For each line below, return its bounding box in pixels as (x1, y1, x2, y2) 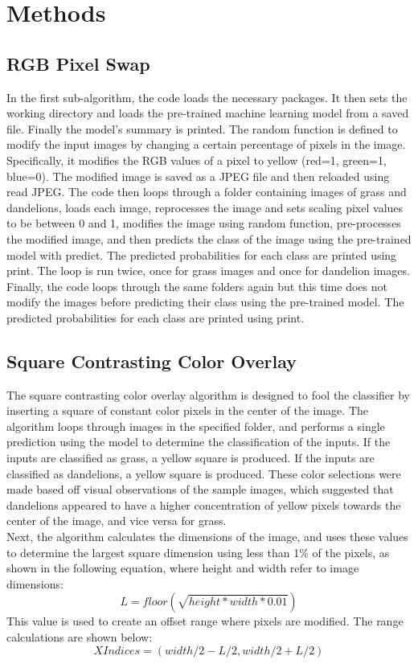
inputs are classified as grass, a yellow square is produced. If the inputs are (6, 449, 375, 466)
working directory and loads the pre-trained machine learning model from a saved (6, 105, 409, 121)
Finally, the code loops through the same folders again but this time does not (6, 277, 387, 294)
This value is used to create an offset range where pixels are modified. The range (6, 613, 404, 629)
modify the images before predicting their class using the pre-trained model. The (6, 293, 404, 310)
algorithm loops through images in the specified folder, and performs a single (6, 417, 385, 434)
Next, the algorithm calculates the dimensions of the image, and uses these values (6, 528, 408, 545)
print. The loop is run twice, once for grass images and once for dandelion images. (6, 262, 410, 279)
